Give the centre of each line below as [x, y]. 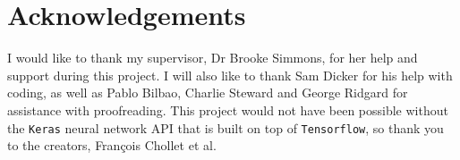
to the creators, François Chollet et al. [112, 145]
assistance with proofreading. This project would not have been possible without [228, 109]
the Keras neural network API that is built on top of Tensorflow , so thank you [226, 127]
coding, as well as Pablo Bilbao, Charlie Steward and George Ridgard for [208, 93]
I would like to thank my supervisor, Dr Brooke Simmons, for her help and [213, 58]
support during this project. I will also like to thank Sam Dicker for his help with [230, 75]
